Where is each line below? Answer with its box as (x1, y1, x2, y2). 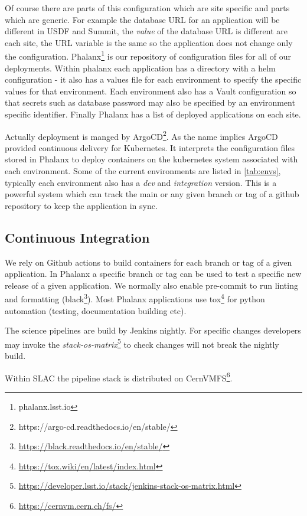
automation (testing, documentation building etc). (5, 304, 187, 316)
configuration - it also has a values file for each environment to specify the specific (5, 73, 302, 86)
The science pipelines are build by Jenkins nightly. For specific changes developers (5, 324, 301, 337)
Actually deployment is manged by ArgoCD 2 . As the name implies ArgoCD (5, 128, 278, 142)
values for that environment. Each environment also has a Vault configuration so (5, 84, 296, 97)
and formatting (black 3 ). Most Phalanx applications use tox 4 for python (5, 291, 265, 305)
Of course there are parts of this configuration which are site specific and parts (5, 2, 290, 14)
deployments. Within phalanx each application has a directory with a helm (5, 61, 276, 74)
